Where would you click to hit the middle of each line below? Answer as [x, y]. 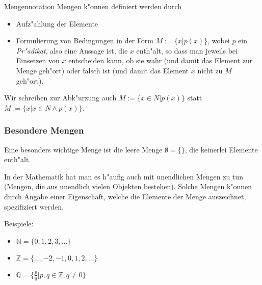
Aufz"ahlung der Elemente [57, 23]
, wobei [219, 41]
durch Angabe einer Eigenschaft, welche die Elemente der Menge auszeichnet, [125, 196]
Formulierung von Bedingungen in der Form [85, 41]
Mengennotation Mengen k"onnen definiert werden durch [93, 6]
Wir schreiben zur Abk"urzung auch [60, 98]
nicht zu [210, 70]
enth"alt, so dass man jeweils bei [187, 50]
